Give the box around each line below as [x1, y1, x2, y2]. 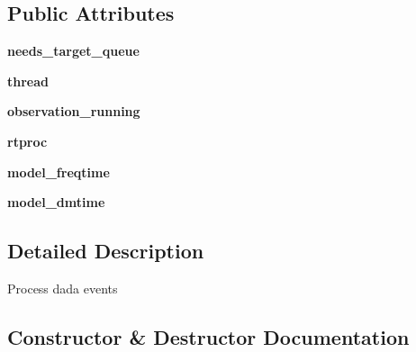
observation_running [7, 102, 140, 121]
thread [7, 71, 49, 90]
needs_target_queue [7, 41, 140, 60]
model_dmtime [7, 193, 105, 212]
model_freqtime [7, 162, 110, 181]
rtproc [7, 131, 48, 150]
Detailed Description [7, 237, 204, 265]
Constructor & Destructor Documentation [7, 322, 410, 350]
